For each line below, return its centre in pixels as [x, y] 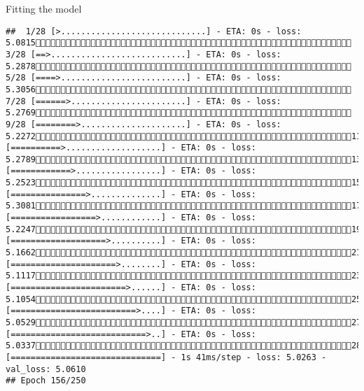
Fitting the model [44, 8]
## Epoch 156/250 [46, 381]
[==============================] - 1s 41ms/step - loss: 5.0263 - [166, 357]
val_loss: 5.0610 [46, 369]
